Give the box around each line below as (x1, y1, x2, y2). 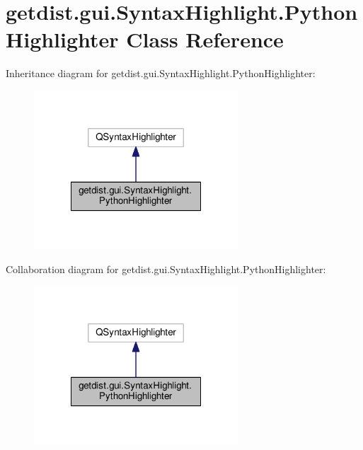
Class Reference (126, 25, 284, 54)
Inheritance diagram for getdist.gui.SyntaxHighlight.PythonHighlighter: (6, 66, 316, 81)
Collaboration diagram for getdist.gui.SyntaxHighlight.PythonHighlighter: (6, 261, 326, 276)
